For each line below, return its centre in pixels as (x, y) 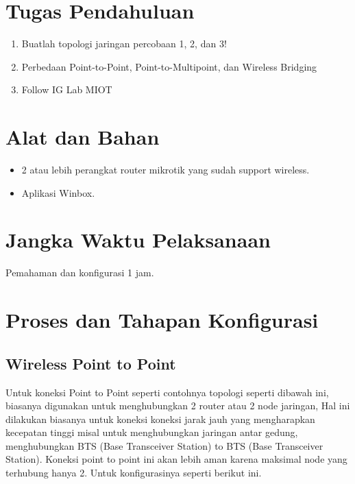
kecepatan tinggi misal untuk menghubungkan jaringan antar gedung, (152, 432)
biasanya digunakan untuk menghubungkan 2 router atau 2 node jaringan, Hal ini (178, 406)
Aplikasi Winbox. (58, 192)
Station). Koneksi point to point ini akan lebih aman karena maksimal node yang (176, 459)
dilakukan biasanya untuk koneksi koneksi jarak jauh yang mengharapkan (160, 419)
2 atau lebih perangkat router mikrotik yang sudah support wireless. (166, 170)
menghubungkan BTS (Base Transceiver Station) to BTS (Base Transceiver (164, 445)
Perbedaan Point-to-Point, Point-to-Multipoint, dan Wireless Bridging (169, 66)
